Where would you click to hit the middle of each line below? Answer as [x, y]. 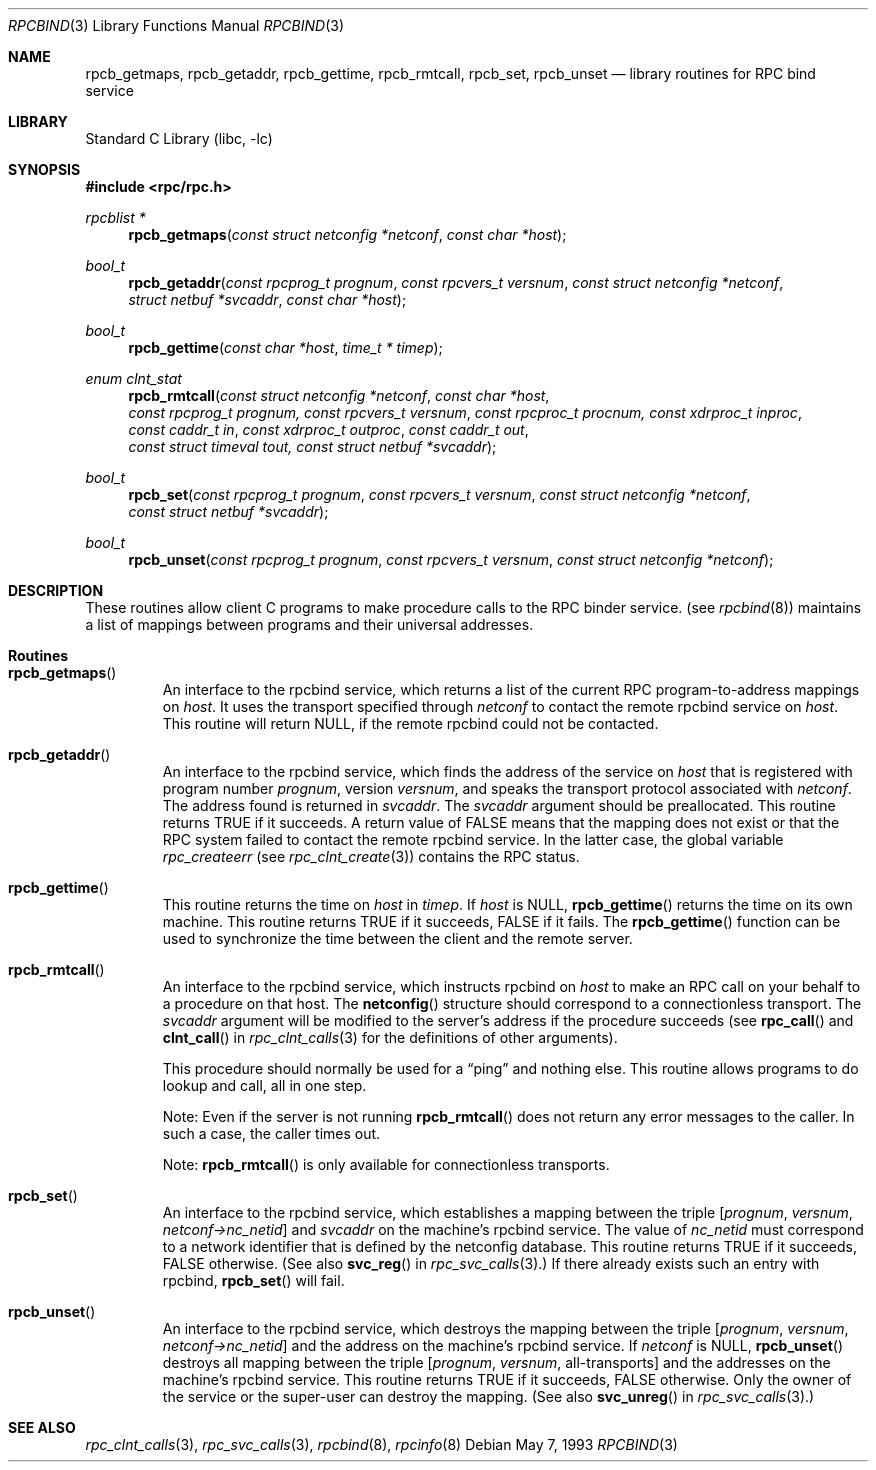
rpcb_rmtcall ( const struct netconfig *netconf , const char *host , [339, 395]
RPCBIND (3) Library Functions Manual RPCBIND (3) [176, 25]
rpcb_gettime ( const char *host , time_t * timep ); [285, 347]
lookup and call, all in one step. [264, 1085]
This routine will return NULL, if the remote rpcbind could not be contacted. [410, 723]
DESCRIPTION [56, 590]
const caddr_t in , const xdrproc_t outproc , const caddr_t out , [328, 429]
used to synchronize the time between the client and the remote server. [397, 938]
